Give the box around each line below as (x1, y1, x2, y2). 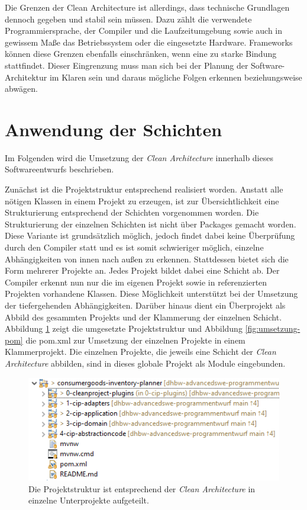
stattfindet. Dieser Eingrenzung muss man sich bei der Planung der (5, 59, 248, 71)
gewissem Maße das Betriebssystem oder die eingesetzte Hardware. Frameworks (5, 36, 293, 48)
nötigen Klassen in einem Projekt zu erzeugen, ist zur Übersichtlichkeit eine (5, 194, 279, 207)
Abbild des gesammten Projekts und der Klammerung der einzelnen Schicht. (5, 310, 282, 323)
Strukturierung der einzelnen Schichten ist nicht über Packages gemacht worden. (5, 217, 296, 230)
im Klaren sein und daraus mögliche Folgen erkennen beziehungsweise (49, 70, 302, 83)
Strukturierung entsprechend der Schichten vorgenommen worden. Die (5, 206, 259, 219)
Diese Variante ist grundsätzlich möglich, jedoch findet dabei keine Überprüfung (5, 229, 295, 242)
